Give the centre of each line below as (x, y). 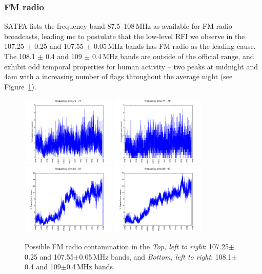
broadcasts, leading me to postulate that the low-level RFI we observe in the (125, 36)
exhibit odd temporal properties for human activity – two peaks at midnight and (131, 66)
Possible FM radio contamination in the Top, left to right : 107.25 (127, 246)
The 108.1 (20, 56)
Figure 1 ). (20, 86)
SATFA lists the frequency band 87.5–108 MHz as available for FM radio (118, 26)
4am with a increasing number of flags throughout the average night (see (118, 76)
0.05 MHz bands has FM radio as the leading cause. (175, 46)
